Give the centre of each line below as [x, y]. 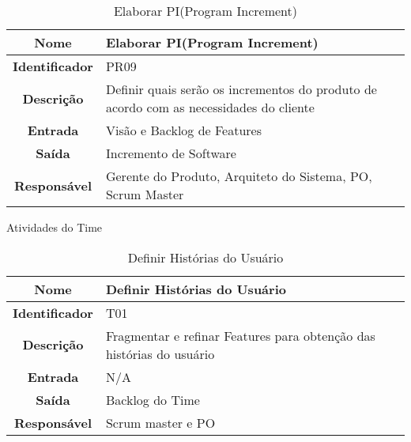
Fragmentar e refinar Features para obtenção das [240, 335]
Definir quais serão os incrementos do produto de [241, 89]
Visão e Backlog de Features [184, 130]
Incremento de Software [171, 153]
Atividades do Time [55, 227]
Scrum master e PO [160, 422]
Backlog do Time [153, 399]
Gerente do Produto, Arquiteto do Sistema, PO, [239, 176]
